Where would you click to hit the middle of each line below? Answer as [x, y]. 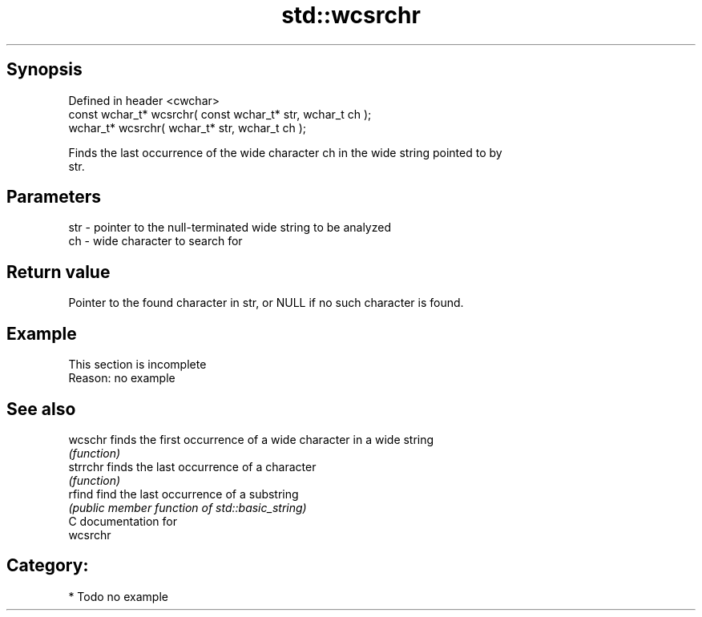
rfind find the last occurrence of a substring [184, 494]
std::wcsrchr [351, 15]
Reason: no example [122, 378]
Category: [48, 566]
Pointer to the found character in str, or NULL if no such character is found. [266, 303]
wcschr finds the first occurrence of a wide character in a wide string [251, 439]
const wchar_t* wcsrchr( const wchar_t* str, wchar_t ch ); [220, 114]
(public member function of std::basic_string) [188, 507]
